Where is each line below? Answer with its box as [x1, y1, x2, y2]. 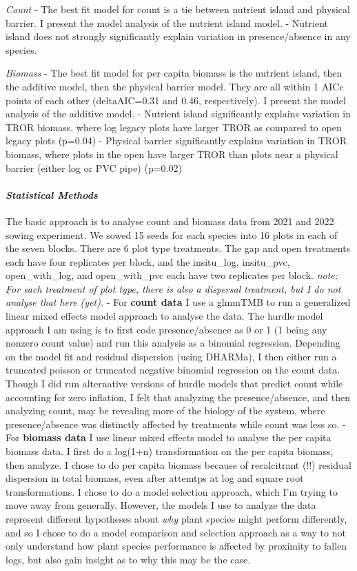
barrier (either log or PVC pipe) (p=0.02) [6, 160, 182, 175]
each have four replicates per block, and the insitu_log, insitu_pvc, [6, 254, 290, 269]
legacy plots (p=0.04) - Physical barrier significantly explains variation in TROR [6, 133, 347, 148]
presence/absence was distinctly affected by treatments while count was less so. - [6, 416, 346, 431]
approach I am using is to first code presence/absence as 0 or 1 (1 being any [6, 322, 327, 336]
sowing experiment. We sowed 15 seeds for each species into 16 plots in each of [6, 227, 338, 242]
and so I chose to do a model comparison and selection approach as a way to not [6, 525, 346, 539]
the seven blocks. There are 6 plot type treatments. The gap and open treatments [6, 241, 351, 255]
